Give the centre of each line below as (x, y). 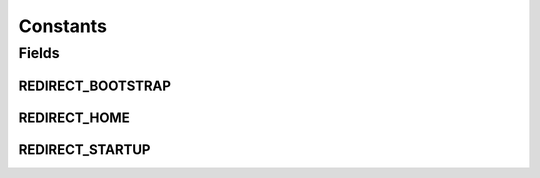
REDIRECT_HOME (74, 117)
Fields (39, 53)
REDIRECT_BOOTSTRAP (95, 85)
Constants (62, 26)
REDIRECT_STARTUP (84, 149)
